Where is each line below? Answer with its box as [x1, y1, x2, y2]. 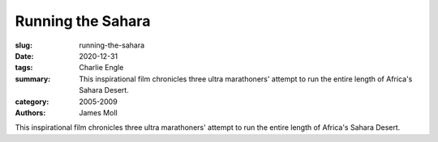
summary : [15, 73, 51, 84]
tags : [15, 63, 33, 73]
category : [15, 97, 49, 106]
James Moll [79, 107, 118, 117]
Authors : [15, 107, 46, 117]
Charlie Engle [79, 63, 124, 73]
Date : [15, 51, 34, 61]
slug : [15, 40, 32, 50]
